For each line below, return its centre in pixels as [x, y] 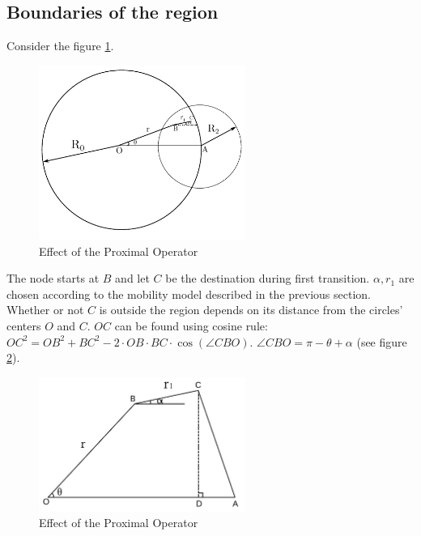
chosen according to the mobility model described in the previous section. [189, 294]
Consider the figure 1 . [60, 46]
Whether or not [45, 310]
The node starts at [53, 278]
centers [24, 325]
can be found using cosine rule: [191, 325]
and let [132, 278]
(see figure [382, 341]
